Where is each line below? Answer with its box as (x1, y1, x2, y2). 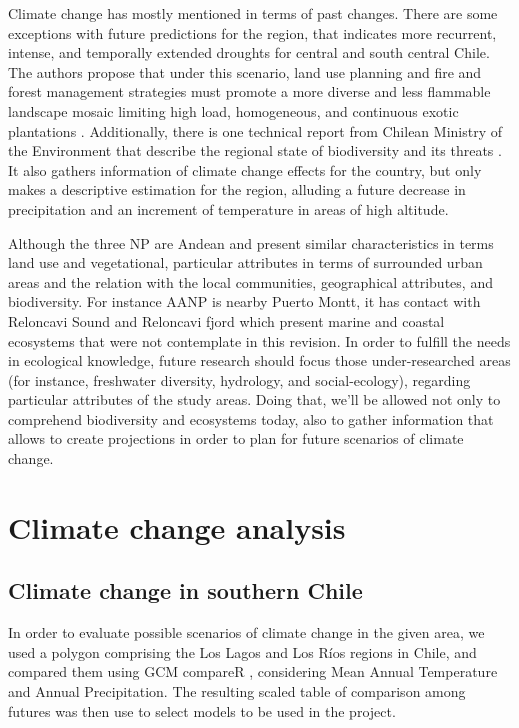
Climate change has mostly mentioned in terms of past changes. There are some (8, 3, 498, 23)
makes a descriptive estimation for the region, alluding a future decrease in (8, 179, 466, 200)
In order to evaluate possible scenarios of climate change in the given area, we (8, 622, 485, 643)
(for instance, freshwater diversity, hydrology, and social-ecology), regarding (8, 369, 471, 390)
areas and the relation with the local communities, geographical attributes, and (8, 271, 493, 292)
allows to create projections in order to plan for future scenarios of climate (8, 428, 464, 449)
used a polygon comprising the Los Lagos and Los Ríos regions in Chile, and (8, 641, 477, 662)
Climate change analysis (8, 506, 346, 547)
